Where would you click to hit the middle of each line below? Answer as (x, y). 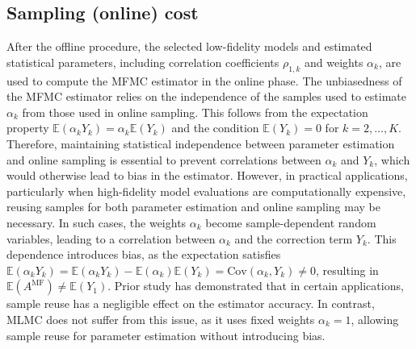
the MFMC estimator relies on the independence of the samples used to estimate (206, 96)
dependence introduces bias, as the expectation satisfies (144, 254)
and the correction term (294, 238)
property (28, 128)
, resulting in (347, 270)
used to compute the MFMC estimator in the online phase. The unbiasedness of (204, 80)
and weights (334, 62)
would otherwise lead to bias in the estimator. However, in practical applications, (207, 175)
